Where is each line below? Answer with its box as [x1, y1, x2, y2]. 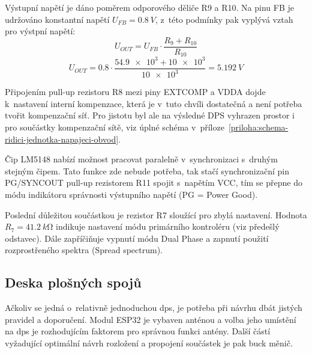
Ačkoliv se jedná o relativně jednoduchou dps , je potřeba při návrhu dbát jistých [5, 301, 302, 314]
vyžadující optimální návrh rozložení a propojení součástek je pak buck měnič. [5, 336, 293, 349]
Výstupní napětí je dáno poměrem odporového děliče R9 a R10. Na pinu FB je [5, 1, 294, 13]
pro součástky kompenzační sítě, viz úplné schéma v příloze [5, 120, 224, 133]
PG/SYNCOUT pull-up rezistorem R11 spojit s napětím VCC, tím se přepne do [5, 176, 302, 189]
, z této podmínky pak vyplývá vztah [155, 13, 293, 25]
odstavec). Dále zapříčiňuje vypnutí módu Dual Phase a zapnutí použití [5, 232, 269, 244]
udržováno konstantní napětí [5, 13, 110, 25]
